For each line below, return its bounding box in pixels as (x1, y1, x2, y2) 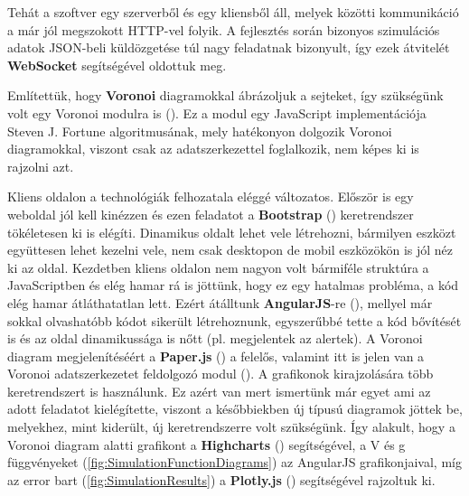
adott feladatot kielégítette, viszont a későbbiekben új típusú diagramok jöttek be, (7, 399, 463, 418)
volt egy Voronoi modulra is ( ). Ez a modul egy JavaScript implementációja (7, 103, 427, 122)
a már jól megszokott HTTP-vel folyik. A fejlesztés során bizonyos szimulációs (7, 20, 440, 39)
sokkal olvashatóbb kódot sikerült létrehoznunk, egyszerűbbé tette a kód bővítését (7, 311, 462, 330)
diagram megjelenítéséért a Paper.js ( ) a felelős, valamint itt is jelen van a (7, 346, 425, 365)
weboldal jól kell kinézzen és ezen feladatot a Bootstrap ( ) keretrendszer (7, 204, 414, 223)
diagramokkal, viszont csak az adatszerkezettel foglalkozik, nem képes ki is (7, 139, 419, 158)
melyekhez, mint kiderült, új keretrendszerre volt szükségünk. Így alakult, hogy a (7, 417, 455, 436)
